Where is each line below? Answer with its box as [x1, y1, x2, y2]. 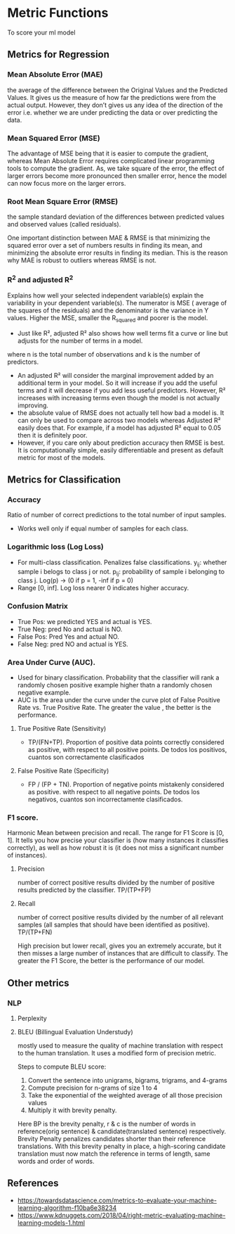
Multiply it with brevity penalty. [27, 1106, 117, 1114]
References [7, 1177, 59, 1190]
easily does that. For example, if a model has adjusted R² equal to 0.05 [17, 424, 222, 432]
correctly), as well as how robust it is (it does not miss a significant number [7, 844, 224, 852]
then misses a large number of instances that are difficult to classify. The [17, 949, 229, 958]
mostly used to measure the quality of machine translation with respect [17, 1041, 223, 1050]
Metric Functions [7, 5, 109, 21]
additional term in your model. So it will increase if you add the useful [17, 379, 217, 387]
